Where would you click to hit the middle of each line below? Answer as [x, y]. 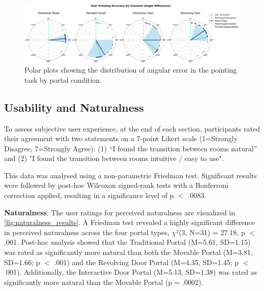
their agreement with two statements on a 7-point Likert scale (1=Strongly [121, 138]
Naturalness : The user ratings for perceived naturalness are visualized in [120, 212]
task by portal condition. [63, 79]
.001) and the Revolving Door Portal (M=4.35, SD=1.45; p [146, 262]
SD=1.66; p [22, 262]
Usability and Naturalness [74, 107]
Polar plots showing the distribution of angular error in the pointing [131, 70]
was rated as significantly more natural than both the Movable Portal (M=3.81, [128, 252]
